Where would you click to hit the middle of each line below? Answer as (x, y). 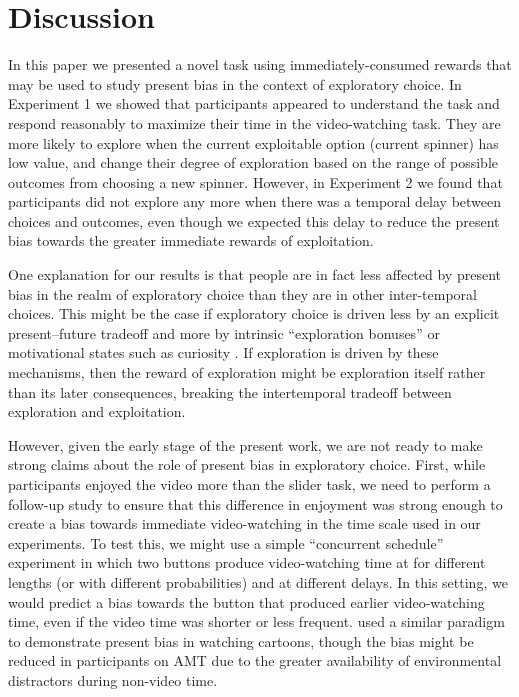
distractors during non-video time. (113, 679)
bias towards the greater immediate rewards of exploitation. (191, 240)
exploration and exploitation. (97, 411)
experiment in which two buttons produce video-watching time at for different (247, 562)
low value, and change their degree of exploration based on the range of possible (253, 162)
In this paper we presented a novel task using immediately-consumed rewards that (260, 64)
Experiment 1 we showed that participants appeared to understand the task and (254, 103)
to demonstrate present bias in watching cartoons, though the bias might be (241, 640)
